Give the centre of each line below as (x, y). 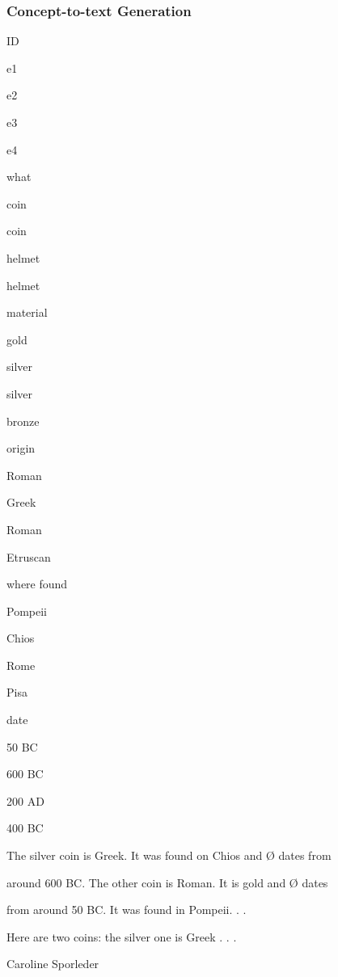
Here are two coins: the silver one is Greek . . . (122, 936)
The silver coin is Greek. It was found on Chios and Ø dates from (169, 855)
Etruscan (29, 556)
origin (21, 448)
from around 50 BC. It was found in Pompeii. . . (127, 910)
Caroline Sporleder (53, 964)
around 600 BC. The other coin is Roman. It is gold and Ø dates (167, 882)
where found (37, 584)
